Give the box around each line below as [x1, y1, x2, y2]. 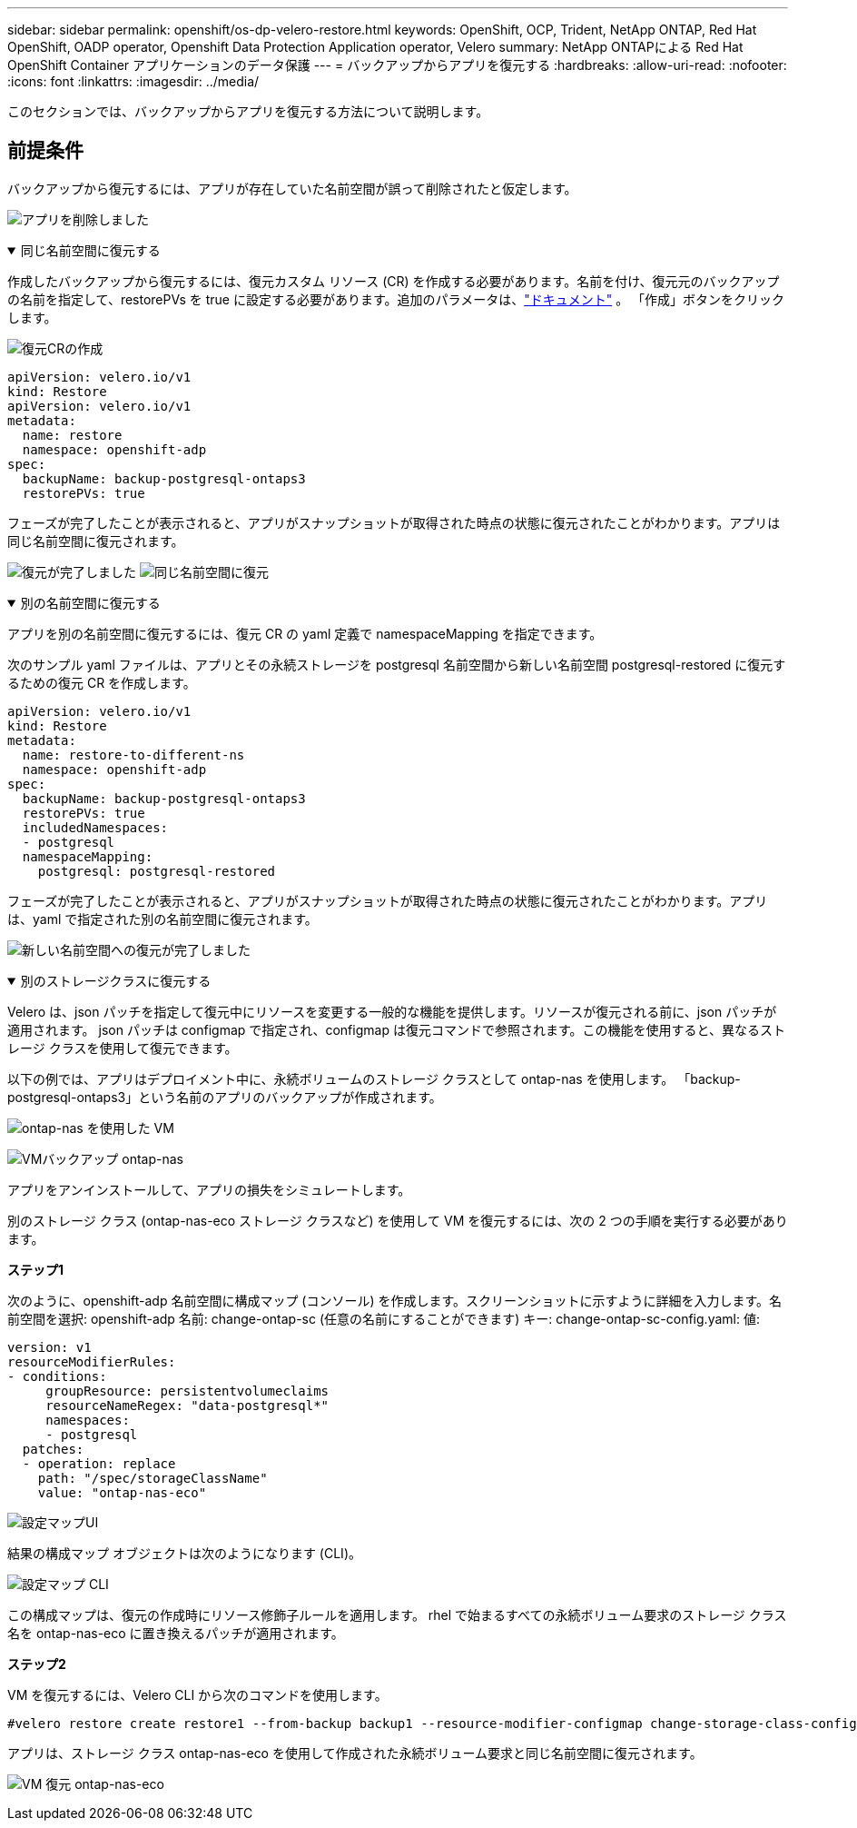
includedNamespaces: [22, 820, 169, 835]
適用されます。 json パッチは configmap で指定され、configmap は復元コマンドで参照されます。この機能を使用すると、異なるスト [7, 1021, 785, 1038]
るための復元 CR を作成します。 [7, 674, 196, 690]
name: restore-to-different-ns [22, 747, 245, 762]
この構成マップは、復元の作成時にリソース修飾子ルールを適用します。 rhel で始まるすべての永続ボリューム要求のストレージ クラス [7, 1606, 787, 1623]
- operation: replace [22, 1455, 176, 1471]
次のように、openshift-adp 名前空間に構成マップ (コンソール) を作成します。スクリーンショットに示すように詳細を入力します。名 [7, 1292, 783, 1308]
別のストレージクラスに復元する [20, 972, 212, 989]
